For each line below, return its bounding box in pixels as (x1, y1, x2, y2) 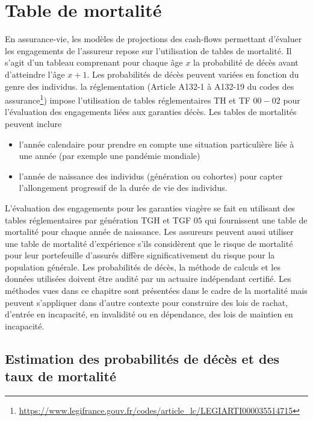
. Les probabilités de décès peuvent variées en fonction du (87, 67, 299, 80)
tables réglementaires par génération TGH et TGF (5, 213, 191, 226)
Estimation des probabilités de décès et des (5, 349, 280, 367)
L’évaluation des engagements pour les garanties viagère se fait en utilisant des (5, 201, 295, 214)
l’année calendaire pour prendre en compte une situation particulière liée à (19, 137, 294, 150)
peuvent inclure (5, 117, 62, 129)
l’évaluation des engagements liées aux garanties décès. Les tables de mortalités (5, 105, 297, 118)
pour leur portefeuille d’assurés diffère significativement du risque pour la (5, 249, 275, 261)
